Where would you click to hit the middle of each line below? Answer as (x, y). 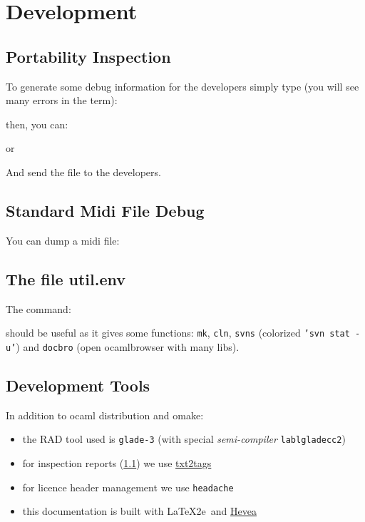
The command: (38, 308)
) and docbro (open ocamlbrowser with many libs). (128, 346)
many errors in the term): (62, 100)
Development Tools (78, 385)
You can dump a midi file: (63, 240)
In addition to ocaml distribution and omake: (105, 415)
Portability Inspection (88, 56)
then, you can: (37, 124)
